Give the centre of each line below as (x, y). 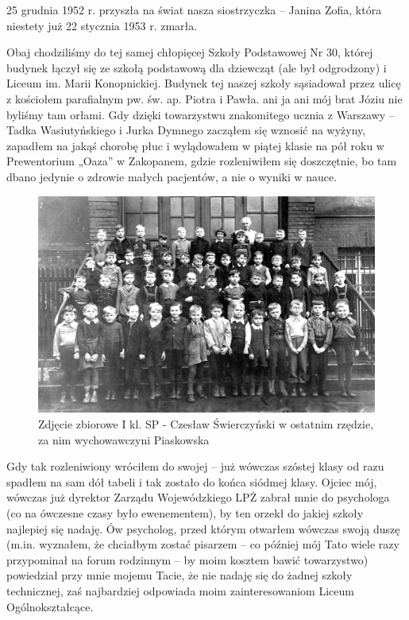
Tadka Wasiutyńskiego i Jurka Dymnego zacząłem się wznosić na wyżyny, (186, 130)
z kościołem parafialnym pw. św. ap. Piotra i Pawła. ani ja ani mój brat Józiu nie (204, 98)
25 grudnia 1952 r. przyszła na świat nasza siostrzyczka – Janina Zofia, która (194, 10)
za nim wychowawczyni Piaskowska (124, 439)
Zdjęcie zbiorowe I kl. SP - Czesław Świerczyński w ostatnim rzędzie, (206, 423)
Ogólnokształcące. (50, 606)
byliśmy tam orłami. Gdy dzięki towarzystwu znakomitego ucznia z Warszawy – (201, 114)
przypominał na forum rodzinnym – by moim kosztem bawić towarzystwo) (187, 559)
